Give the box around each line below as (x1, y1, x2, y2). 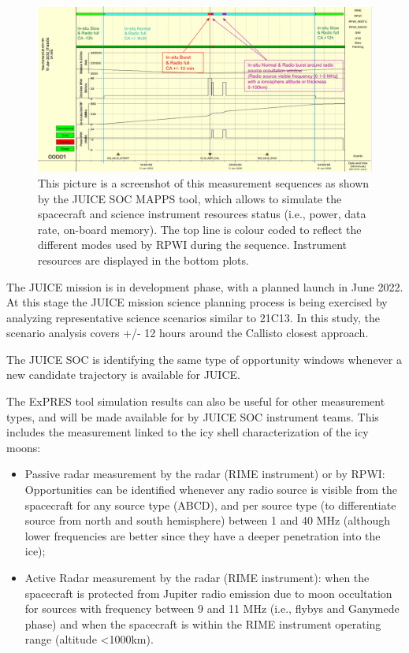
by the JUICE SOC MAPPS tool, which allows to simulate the (38, 190, 342, 206)
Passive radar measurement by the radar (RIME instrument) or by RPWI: (24, 466, 385, 482)
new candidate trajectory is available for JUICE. (6, 366, 240, 383)
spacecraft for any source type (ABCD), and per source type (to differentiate (24, 496, 396, 513)
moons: (6, 439, 41, 455)
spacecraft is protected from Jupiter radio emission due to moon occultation (24, 584, 392, 601)
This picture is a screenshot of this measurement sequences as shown (38, 174, 370, 191)
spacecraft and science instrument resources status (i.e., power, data (38, 206, 366, 222)
